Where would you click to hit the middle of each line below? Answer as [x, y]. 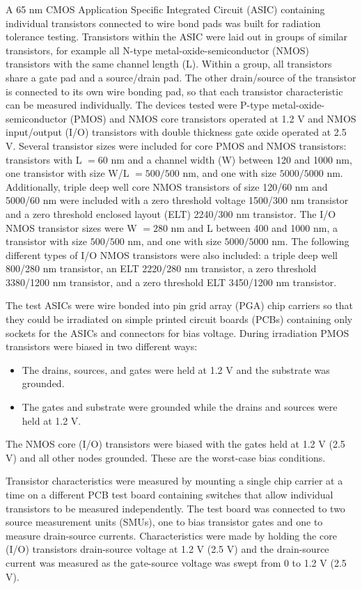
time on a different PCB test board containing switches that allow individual [170, 494]
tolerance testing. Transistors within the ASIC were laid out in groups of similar [177, 37]
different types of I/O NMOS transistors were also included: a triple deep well [172, 254]
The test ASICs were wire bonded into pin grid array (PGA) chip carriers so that [180, 305]
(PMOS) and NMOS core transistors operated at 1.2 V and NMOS [213, 118]
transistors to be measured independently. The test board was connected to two [175, 508]
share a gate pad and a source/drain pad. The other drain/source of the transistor [181, 77]
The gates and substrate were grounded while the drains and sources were [180, 407]
